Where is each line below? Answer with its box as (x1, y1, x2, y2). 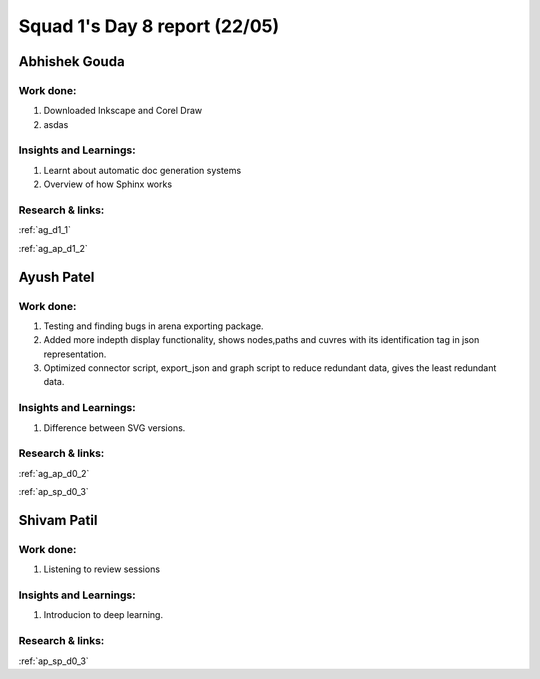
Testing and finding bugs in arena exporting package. (43, 320, 264, 332)
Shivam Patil (18, 511, 98, 529)
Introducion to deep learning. (43, 609, 164, 621)
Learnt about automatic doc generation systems (43, 164, 242, 176)
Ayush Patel (18, 268, 95, 285)
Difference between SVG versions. (43, 421, 186, 434)
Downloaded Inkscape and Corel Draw (43, 105, 203, 117)
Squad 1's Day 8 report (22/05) (18, 15, 280, 37)
